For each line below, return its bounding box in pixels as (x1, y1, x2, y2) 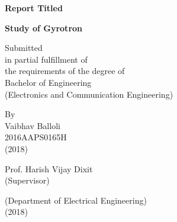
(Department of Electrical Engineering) (5, 194, 147, 206)
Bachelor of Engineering (5, 76, 92, 88)
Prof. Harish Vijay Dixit (5, 162, 93, 175)
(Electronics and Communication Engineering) (5, 88, 173, 100)
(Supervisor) (5, 174, 50, 186)
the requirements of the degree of (5, 65, 125, 77)
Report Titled (5, 2, 63, 14)
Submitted (5, 41, 43, 54)
